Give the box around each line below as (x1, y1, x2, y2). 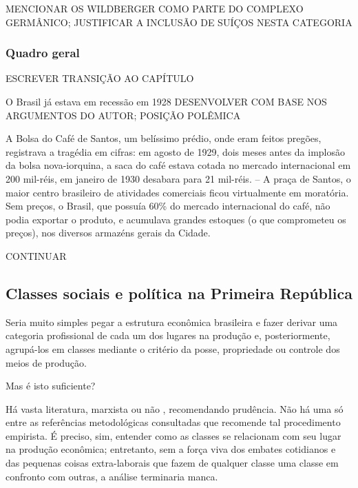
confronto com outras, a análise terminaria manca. (6, 469, 218, 483)
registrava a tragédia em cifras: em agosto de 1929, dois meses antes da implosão (6, 144, 346, 159)
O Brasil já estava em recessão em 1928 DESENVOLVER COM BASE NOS (6, 94, 327, 108)
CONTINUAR (6, 248, 67, 263)
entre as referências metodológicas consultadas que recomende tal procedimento (6, 415, 341, 429)
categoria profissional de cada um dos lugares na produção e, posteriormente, (6, 328, 330, 343)
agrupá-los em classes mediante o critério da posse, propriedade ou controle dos (6, 341, 340, 356)
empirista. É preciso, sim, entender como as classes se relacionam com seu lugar (6, 428, 341, 443)
